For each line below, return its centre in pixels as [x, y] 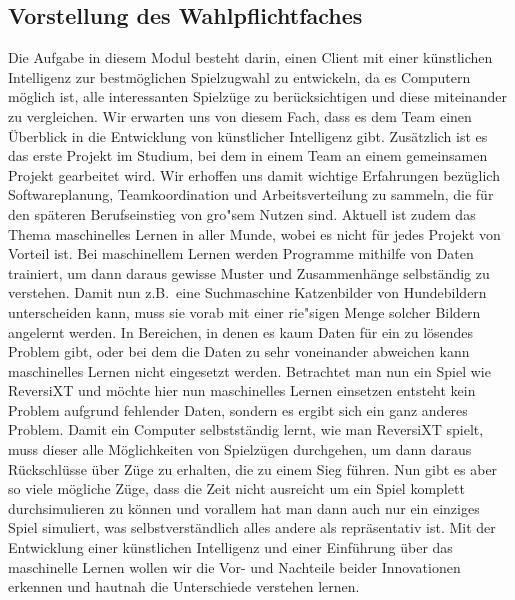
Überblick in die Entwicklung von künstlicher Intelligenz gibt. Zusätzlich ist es [248, 135]
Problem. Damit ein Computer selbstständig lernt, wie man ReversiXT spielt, [246, 429]
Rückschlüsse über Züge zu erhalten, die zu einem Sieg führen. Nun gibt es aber [253, 468]
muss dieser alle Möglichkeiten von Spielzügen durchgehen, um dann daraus [240, 449]
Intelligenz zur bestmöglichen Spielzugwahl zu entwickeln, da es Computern [239, 76]
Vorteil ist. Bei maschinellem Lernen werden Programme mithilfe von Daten [241, 253]
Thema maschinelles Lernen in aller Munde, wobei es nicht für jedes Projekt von [254, 233]
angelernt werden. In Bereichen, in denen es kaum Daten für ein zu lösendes [241, 331]
